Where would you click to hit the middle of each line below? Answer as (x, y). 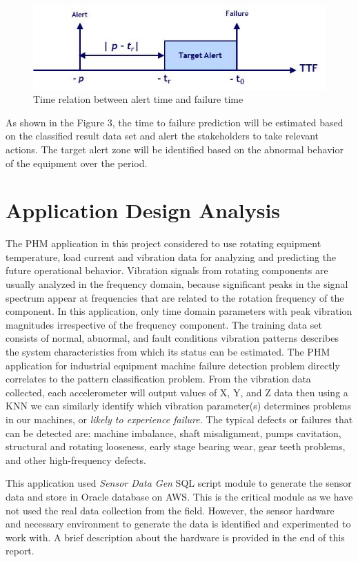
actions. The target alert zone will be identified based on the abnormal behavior (175, 149)
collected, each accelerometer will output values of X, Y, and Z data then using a (177, 392)
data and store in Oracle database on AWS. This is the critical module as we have (179, 496)
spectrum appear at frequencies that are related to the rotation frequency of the (175, 297)
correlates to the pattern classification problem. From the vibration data (158, 379)
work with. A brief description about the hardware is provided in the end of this (175, 537)
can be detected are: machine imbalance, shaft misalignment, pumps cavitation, (173, 433)
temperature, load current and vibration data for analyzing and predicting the (171, 256)
